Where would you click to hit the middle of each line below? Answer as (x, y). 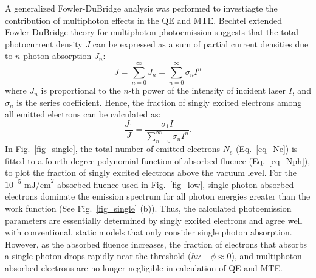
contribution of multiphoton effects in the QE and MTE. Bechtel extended (144, 20)
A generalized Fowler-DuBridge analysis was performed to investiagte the (141, 8)
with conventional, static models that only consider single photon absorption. (149, 232)
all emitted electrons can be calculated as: (83, 114)
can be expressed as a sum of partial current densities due (201, 43)
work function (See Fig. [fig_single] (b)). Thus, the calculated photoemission (148, 208)
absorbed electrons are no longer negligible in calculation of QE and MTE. (144, 268)
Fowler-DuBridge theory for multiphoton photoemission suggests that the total (152, 32)
